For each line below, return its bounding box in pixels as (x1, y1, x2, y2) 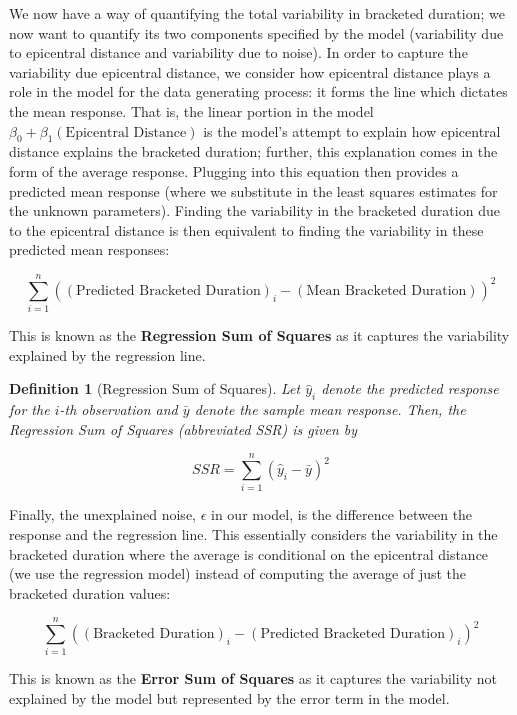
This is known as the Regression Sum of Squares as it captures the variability (9, 325, 510, 346)
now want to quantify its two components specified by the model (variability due (9, 22, 504, 43)
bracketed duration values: (9, 582, 171, 603)
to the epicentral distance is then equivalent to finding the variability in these (9, 219, 484, 240)
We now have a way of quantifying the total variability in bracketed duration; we (9, 3, 505, 23)
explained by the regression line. (9, 344, 206, 365)
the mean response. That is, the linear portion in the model (9, 100, 374, 121)
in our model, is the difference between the (211, 504, 473, 525)
